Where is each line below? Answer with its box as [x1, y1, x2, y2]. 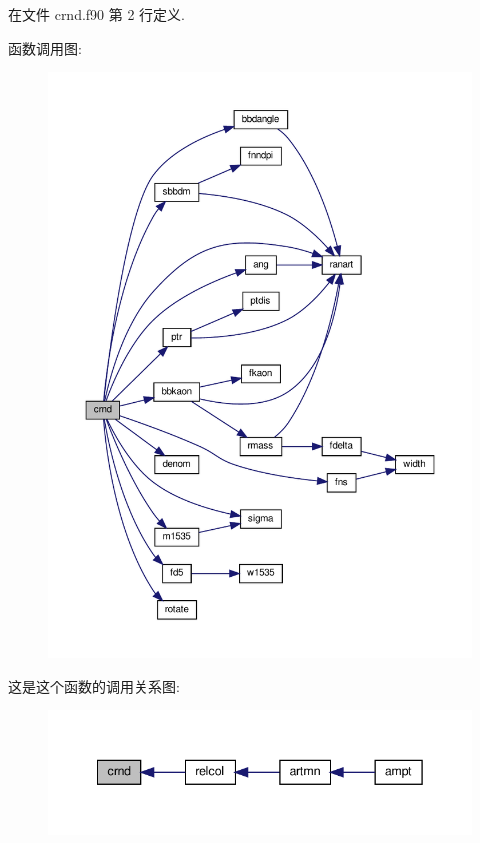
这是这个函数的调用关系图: [8, 675, 180, 696]
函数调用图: [8, 37, 82, 58]
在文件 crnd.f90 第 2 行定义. [8, 4, 185, 24]
